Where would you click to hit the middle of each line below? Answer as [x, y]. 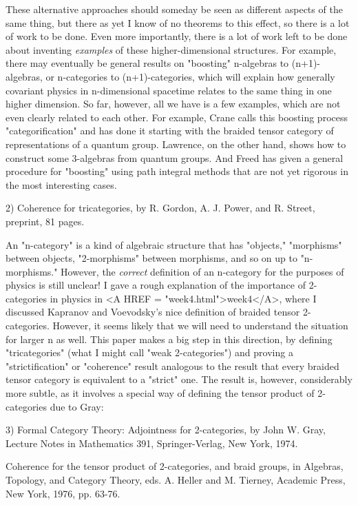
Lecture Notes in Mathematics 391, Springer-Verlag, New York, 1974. [152, 443]
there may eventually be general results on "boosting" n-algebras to [147, 63]
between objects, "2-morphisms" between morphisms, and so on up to [151, 258]
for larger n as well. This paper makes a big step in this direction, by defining [169, 339]
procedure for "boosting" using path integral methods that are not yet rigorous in [177, 171]
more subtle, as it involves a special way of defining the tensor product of [160, 393]
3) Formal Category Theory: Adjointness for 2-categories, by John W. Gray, [166, 430]
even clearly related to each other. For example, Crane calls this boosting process [177, 117]
